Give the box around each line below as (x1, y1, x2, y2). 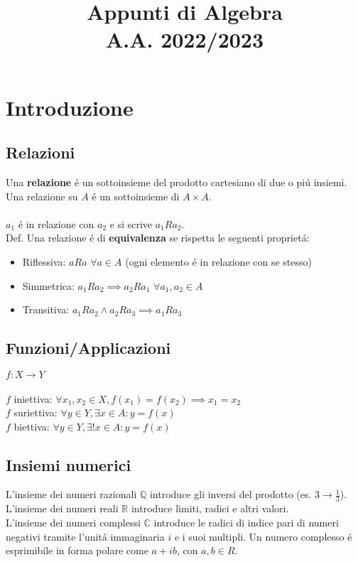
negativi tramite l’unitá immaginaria (6, 529, 165, 544)
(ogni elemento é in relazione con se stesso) (125, 254, 312, 269)
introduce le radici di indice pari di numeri (153, 514, 339, 529)
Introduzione (6, 92, 134, 121)
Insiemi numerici (6, 453, 131, 475)
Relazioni (6, 141, 75, 163)
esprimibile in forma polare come (6, 543, 148, 558)
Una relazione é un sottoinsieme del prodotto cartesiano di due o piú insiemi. (6, 174, 347, 189)
